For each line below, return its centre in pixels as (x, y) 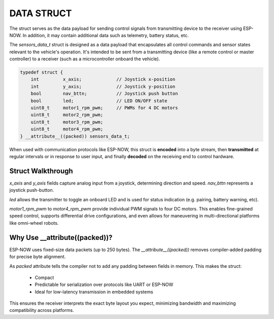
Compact (44, 277)
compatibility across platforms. (42, 310)
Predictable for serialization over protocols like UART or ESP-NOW (104, 285)
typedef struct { (42, 73)
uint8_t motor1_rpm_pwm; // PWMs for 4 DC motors (104, 108)
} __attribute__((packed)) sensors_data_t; (75, 136)
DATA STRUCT (41, 13)
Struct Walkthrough (41, 171)
